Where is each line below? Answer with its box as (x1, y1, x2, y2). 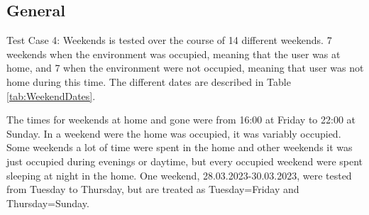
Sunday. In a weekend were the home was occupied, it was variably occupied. (6, 126, 341, 140)
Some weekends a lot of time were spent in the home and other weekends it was (6, 140, 353, 155)
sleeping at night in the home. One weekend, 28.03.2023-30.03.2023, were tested (6, 167, 352, 182)
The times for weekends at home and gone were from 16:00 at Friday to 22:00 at (6, 112, 356, 127)
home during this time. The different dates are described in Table (6, 74, 291, 89)
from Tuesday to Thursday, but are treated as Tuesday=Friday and (6, 182, 299, 197)
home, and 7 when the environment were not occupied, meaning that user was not (6, 60, 364, 75)
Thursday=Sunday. (6, 195, 89, 210)
